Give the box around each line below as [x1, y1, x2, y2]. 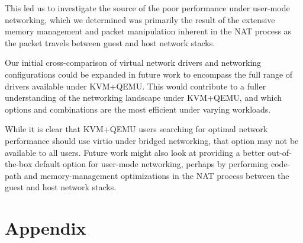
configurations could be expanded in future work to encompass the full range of [5, 68, 293, 80]
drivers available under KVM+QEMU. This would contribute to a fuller [5, 79, 266, 92]
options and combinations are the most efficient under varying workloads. [5, 103, 271, 115]
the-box [5, 158, 33, 170]
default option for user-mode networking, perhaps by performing [34, 158, 269, 170]
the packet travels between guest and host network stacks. [5, 36, 215, 49]
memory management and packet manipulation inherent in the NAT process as [5, 25, 292, 37]
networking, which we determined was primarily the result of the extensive [5, 13, 275, 25]
